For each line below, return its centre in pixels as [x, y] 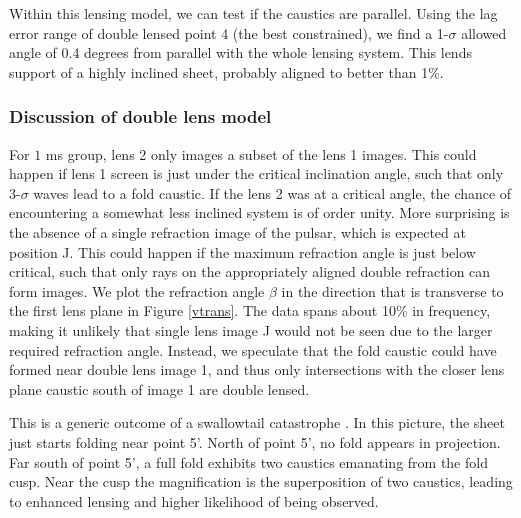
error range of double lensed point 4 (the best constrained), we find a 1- [229, 32]
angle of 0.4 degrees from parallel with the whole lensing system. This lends [240, 52]
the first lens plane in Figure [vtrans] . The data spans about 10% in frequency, [250, 310]
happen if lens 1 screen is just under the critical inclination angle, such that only [256, 173]
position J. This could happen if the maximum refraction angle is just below [242, 251]
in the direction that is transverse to [392, 290]
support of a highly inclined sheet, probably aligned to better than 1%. [226, 71]
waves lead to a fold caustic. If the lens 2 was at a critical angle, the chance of [272, 192]
